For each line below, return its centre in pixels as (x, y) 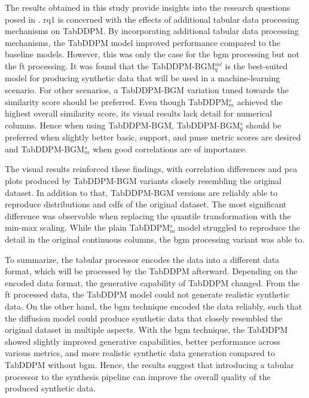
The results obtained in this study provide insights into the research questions (148, 7)
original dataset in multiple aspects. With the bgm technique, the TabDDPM (146, 330)
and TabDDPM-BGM (45, 149)
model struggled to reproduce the (239, 227)
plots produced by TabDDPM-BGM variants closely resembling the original (143, 181)
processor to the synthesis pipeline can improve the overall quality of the (138, 376)
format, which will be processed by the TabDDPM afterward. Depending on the (151, 271)
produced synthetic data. (51, 388)
